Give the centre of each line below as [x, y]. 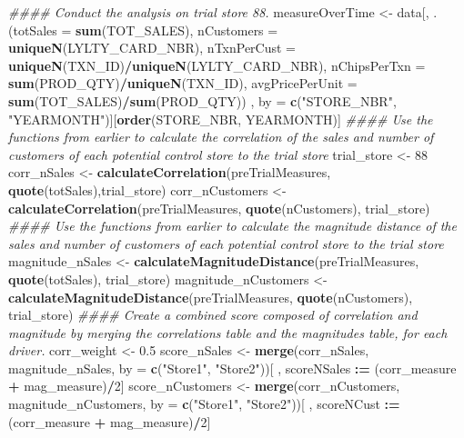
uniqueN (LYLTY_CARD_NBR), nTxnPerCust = [152, 48]
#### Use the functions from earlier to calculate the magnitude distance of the [232, 226]
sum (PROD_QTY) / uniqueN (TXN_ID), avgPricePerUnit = [183, 83]
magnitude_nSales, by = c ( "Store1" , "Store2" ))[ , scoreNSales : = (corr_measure [232, 368]
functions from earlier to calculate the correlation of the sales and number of [221, 137]
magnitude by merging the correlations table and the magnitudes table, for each [228, 332]
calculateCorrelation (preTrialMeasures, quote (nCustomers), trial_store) [219, 208]
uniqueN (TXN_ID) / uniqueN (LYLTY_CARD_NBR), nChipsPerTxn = [217, 65]
